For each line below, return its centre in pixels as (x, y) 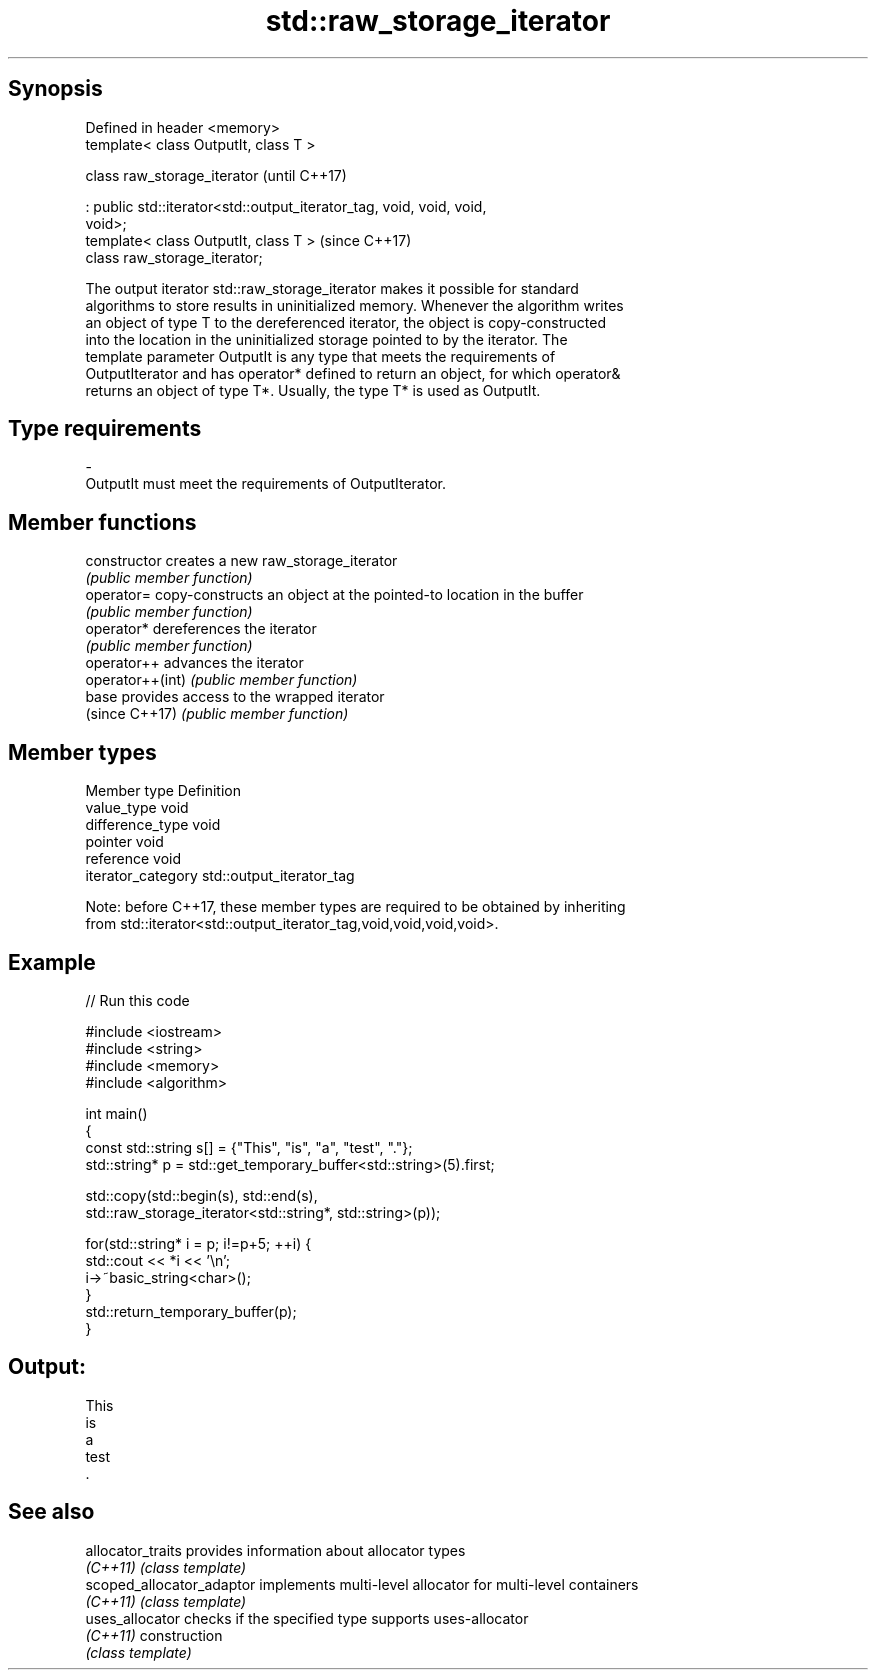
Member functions (102, 522)
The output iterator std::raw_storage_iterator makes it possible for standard (332, 288)
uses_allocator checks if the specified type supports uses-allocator (307, 1618)
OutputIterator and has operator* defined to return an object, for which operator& (353, 373)
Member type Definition (163, 791)
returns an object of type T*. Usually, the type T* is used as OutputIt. (313, 390)
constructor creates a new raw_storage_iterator (241, 561)
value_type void (137, 808)
